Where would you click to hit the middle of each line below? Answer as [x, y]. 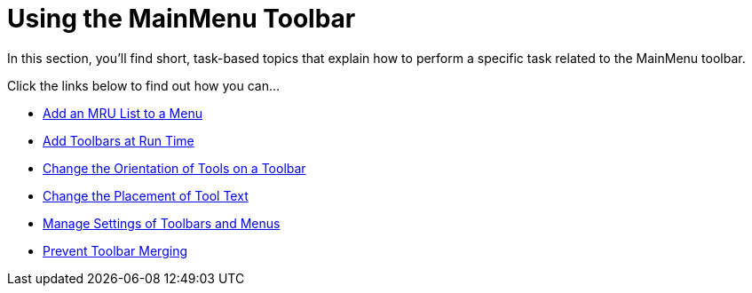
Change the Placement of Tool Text [146, 195]
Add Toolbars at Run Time [119, 140]
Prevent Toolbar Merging [115, 250]
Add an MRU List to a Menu [123, 113]
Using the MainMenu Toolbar [182, 19]
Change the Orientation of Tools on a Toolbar [174, 168]
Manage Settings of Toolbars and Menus [162, 223]
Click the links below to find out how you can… [144, 85]
